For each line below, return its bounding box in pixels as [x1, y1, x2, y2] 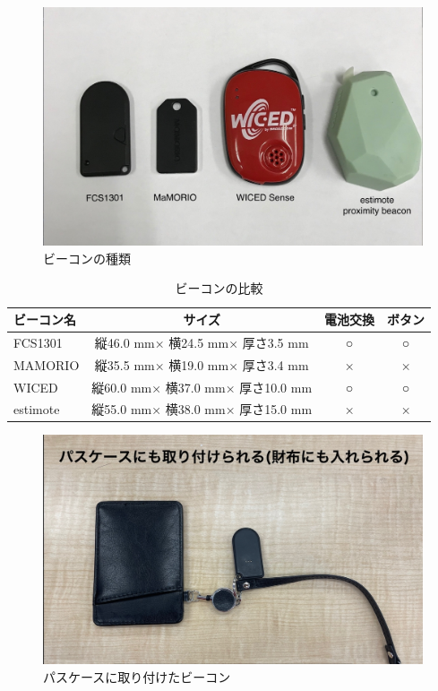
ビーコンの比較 [175, 279, 263, 298]
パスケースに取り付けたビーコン [43, 667, 231, 686]
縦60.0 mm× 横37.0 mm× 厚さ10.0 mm [91, 377, 313, 396]
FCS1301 [13, 333, 63, 351]
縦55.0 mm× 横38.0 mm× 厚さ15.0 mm [91, 400, 313, 419]
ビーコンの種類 [43, 248, 131, 267]
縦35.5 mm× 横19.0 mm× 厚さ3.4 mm [94, 355, 309, 374]
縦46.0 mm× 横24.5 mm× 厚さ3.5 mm [94, 333, 309, 351]
